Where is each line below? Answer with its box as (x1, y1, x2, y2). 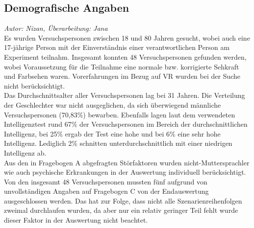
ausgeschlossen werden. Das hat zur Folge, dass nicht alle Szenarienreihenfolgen (4, 195, 242, 205)
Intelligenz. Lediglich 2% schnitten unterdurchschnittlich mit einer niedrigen (4, 138, 232, 148)
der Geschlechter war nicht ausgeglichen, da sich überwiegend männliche (4, 99, 221, 110)
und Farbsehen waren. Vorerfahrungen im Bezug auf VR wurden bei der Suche (4, 71, 241, 81)
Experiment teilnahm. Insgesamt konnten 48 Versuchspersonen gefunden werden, (4, 51, 247, 62)
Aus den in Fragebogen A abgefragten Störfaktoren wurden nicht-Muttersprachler (4, 157, 250, 167)
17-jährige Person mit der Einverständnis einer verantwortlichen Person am (4, 42, 230, 52)
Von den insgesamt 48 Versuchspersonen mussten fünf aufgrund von (4, 176, 207, 186)
